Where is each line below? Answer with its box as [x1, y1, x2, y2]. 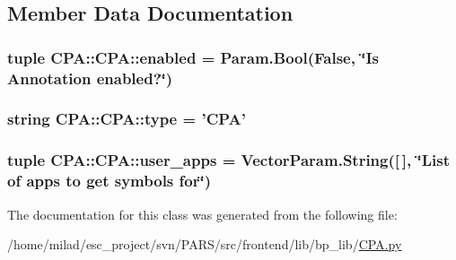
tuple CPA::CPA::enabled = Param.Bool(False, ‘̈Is [7, 46, 379, 68]
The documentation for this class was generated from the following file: [7, 204, 398, 223]
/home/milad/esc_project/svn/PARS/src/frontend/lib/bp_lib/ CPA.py [7, 235, 402, 254]
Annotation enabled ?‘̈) [7, 66, 173, 89]
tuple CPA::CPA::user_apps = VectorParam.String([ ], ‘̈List [7, 149, 450, 171]
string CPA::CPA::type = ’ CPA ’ [7, 108, 246, 130]
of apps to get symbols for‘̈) [7, 169, 211, 192]
